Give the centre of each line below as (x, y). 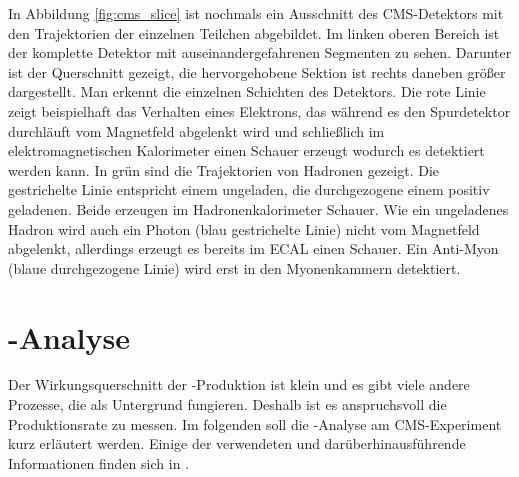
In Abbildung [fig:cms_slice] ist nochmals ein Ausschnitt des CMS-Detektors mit (256, 13)
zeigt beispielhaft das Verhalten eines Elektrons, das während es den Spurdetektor (259, 110)
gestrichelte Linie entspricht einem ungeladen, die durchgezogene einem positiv (249, 189)
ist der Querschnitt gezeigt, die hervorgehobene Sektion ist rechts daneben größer (257, 71)
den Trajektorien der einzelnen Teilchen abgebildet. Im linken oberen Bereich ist (254, 32)
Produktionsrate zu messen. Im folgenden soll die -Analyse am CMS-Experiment (255, 423)
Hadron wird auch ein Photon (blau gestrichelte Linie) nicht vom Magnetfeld (244, 228)
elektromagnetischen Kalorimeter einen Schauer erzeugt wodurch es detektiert (246, 150)
